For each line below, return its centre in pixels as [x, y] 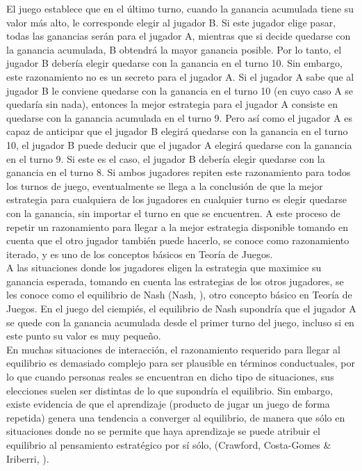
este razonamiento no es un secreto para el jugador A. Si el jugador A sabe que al [180, 76]
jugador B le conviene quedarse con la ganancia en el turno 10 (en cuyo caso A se [180, 90]
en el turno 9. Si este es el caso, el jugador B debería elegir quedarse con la [166, 158]
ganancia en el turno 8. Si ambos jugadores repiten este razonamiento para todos [179, 172]
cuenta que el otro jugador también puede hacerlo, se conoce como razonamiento [178, 240]
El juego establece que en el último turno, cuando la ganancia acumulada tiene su [180, 8]
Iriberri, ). [28, 458]
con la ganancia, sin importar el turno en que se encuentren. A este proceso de [173, 213]
